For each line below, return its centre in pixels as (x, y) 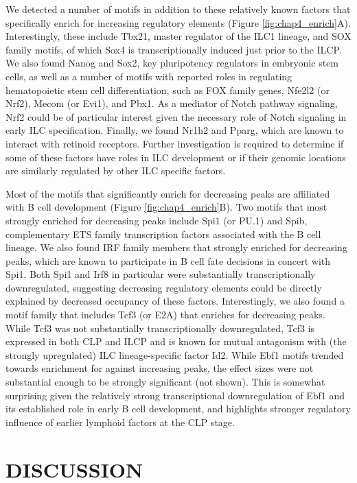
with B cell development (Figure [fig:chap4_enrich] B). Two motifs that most (166, 207)
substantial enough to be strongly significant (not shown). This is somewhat (165, 382)
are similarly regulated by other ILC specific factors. (116, 170)
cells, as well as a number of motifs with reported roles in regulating (149, 76)
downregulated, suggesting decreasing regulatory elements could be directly (164, 287)
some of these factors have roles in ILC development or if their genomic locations (176, 157)
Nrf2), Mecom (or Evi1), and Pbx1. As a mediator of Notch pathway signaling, (172, 103)
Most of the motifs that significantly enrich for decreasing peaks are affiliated (168, 193)
